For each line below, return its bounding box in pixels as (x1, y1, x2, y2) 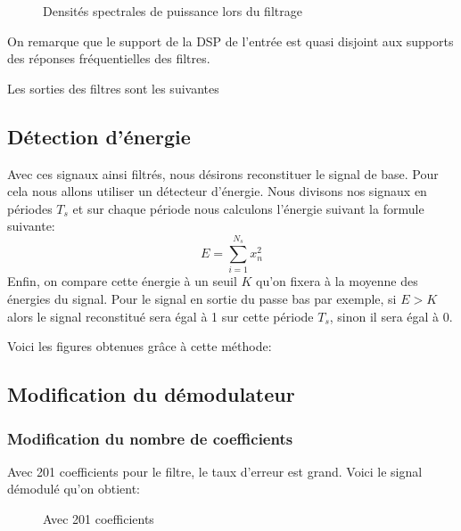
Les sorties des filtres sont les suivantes (7, 78, 219, 97)
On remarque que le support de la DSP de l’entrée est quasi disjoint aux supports (7, 31, 454, 50)
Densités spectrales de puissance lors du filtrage (43, 2, 302, 20)
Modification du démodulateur (7, 380, 295, 408)
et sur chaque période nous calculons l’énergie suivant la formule (72, 199, 424, 217)
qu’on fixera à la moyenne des (256, 272, 418, 290)
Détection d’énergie (7, 122, 191, 150)
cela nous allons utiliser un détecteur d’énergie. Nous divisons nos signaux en (7, 182, 427, 200)
